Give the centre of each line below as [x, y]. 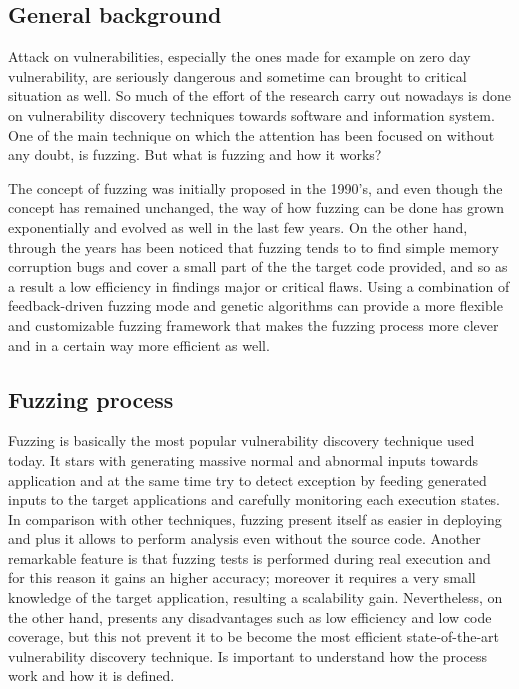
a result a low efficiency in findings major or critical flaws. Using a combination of [259, 285]
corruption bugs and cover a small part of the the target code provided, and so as [258, 266]
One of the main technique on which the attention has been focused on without [251, 134]
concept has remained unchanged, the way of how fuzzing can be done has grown [256, 207]
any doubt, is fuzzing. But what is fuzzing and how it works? [195, 154]
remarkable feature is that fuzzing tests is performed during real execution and [249, 557]
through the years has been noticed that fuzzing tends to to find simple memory [253, 246]
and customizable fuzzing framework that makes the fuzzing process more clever [253, 324]
